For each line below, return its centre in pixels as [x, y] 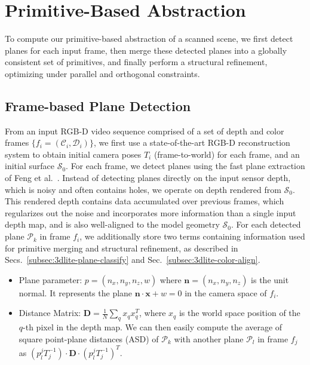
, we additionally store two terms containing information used [192, 236]
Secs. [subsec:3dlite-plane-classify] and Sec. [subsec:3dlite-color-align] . [133, 260]
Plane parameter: [50, 279]
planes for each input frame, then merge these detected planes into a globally [146, 50]
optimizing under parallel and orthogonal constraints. [102, 73]
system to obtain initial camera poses [73, 154]
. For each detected [266, 224]
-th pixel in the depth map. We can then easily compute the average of [153, 327]
